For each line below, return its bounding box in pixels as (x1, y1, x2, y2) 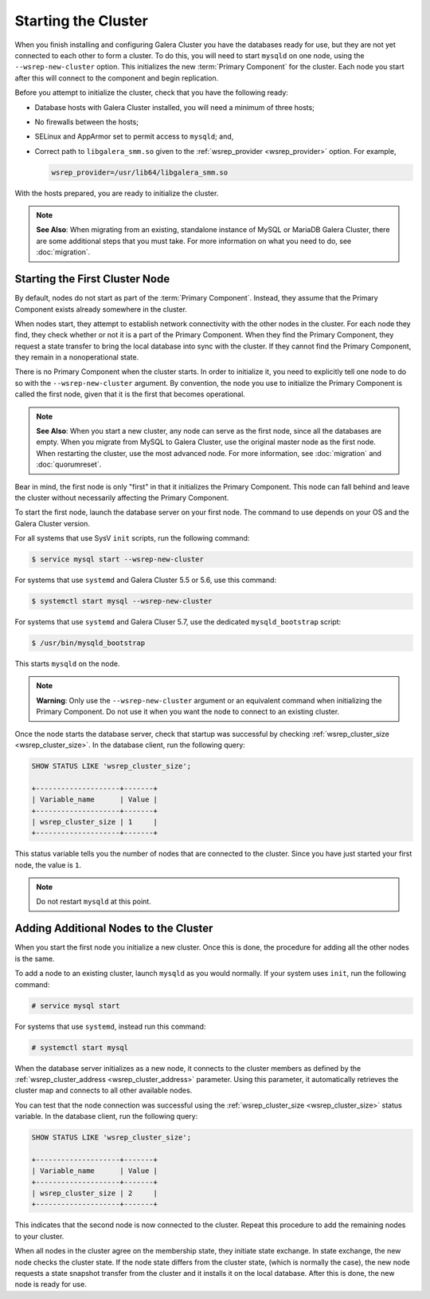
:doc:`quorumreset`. (36, 459, 102, 470)
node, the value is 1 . (14, 860, 81, 869)
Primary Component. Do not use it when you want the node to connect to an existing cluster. (36, 707, 340, 717)
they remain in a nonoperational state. (14, 352, 139, 362)
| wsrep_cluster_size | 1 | (31, 817, 158, 826)
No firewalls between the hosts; (34, 116, 139, 127)
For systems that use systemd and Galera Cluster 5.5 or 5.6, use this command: (14, 575, 277, 585)
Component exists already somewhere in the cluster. (14, 304, 187, 314)
